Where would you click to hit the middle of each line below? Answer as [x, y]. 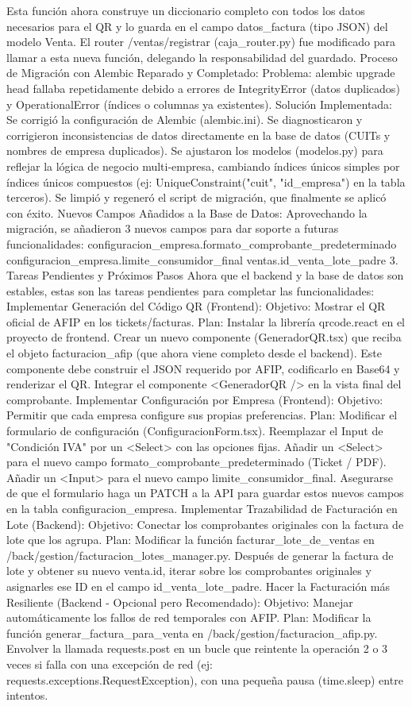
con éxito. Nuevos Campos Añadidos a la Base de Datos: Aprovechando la [187, 212]
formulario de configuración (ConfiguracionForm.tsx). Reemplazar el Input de [195, 431]
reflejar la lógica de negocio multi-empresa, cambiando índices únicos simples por [203, 166]
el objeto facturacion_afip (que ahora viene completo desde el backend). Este [194, 353]
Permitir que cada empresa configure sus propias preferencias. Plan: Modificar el [202, 415]
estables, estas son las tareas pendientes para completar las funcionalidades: [191, 290]
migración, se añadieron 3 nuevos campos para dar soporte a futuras [173, 228]
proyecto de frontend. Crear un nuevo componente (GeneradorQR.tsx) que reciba [204, 337]
